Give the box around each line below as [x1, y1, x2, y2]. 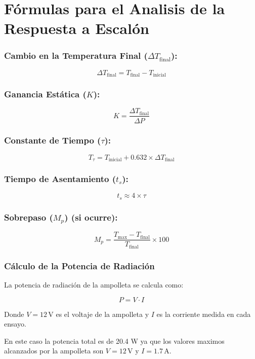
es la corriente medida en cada [156, 308, 251, 319]
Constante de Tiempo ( [4, 134, 101, 147]
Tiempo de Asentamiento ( [4, 172, 116, 185]
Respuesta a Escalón [4, 18, 149, 39]
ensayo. [4, 318, 27, 329]
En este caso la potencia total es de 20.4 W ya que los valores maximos [4, 335, 225, 346]
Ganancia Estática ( [4, 88, 87, 100]
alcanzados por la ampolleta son [4, 345, 104, 356]
